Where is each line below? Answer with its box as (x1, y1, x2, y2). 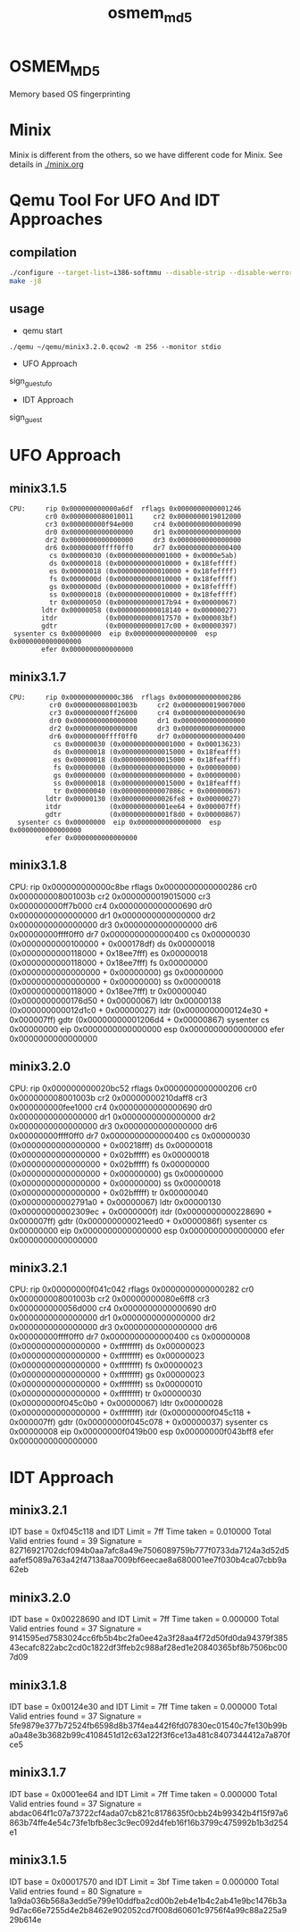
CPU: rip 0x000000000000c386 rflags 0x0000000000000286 (9, 693, 242, 703)
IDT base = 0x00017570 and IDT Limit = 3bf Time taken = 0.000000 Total (9, 1876, 279, 1886)
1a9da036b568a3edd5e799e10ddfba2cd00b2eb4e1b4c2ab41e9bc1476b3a (9, 1895, 287, 1906)
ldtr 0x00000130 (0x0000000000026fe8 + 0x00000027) (45, 795, 242, 804)
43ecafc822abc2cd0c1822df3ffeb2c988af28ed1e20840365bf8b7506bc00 (9, 1642, 287, 1653)
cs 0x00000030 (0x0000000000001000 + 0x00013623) (53, 740, 242, 749)
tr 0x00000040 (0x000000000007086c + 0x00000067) (53, 787, 242, 796)
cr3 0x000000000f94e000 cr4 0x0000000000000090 (45, 520, 242, 529)
